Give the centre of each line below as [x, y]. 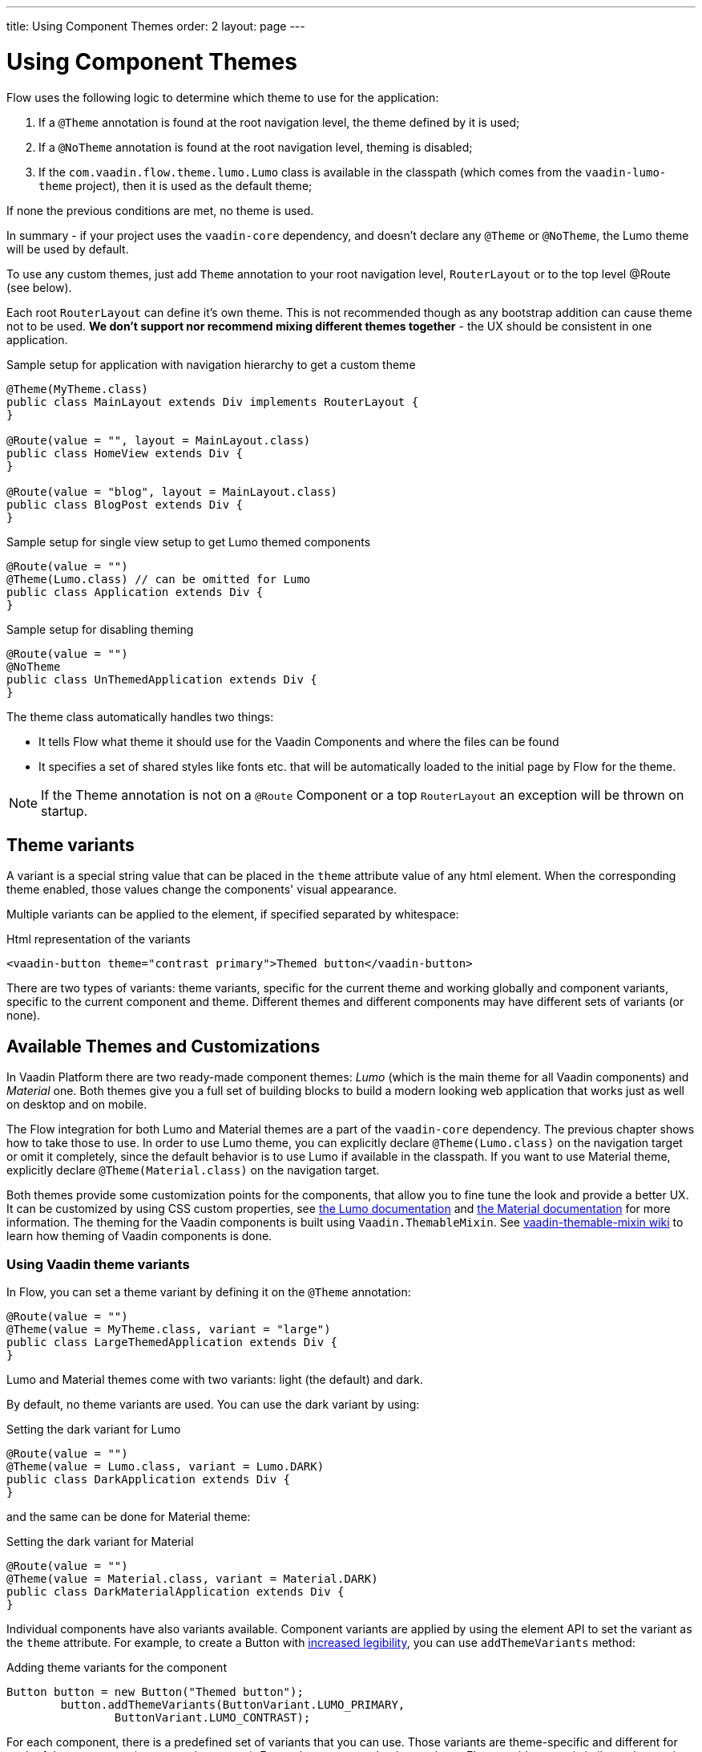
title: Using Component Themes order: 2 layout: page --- [156, 26]
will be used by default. [68, 249]
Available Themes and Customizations [163, 1046]
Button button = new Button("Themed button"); [155, 1691]
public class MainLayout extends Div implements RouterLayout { [213, 401]
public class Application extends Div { [135, 592]
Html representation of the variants [99, 939]
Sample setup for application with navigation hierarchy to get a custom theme [211, 364]
